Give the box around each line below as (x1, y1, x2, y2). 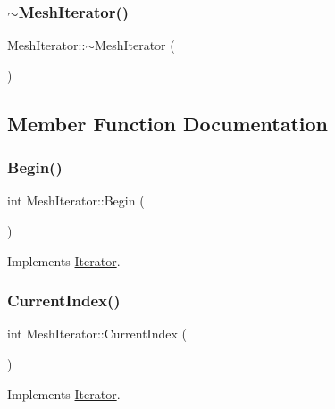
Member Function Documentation (7, 109, 329, 137)
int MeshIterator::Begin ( (7, 191, 145, 210)
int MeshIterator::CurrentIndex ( (7, 324, 187, 343)
